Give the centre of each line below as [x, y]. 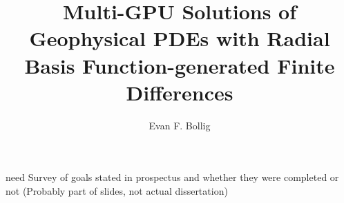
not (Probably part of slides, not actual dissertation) [117, 190]
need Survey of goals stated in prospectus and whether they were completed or [172, 177]
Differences [180, 92]
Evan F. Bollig [180, 125]
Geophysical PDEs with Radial [180, 38]
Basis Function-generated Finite [180, 65]
